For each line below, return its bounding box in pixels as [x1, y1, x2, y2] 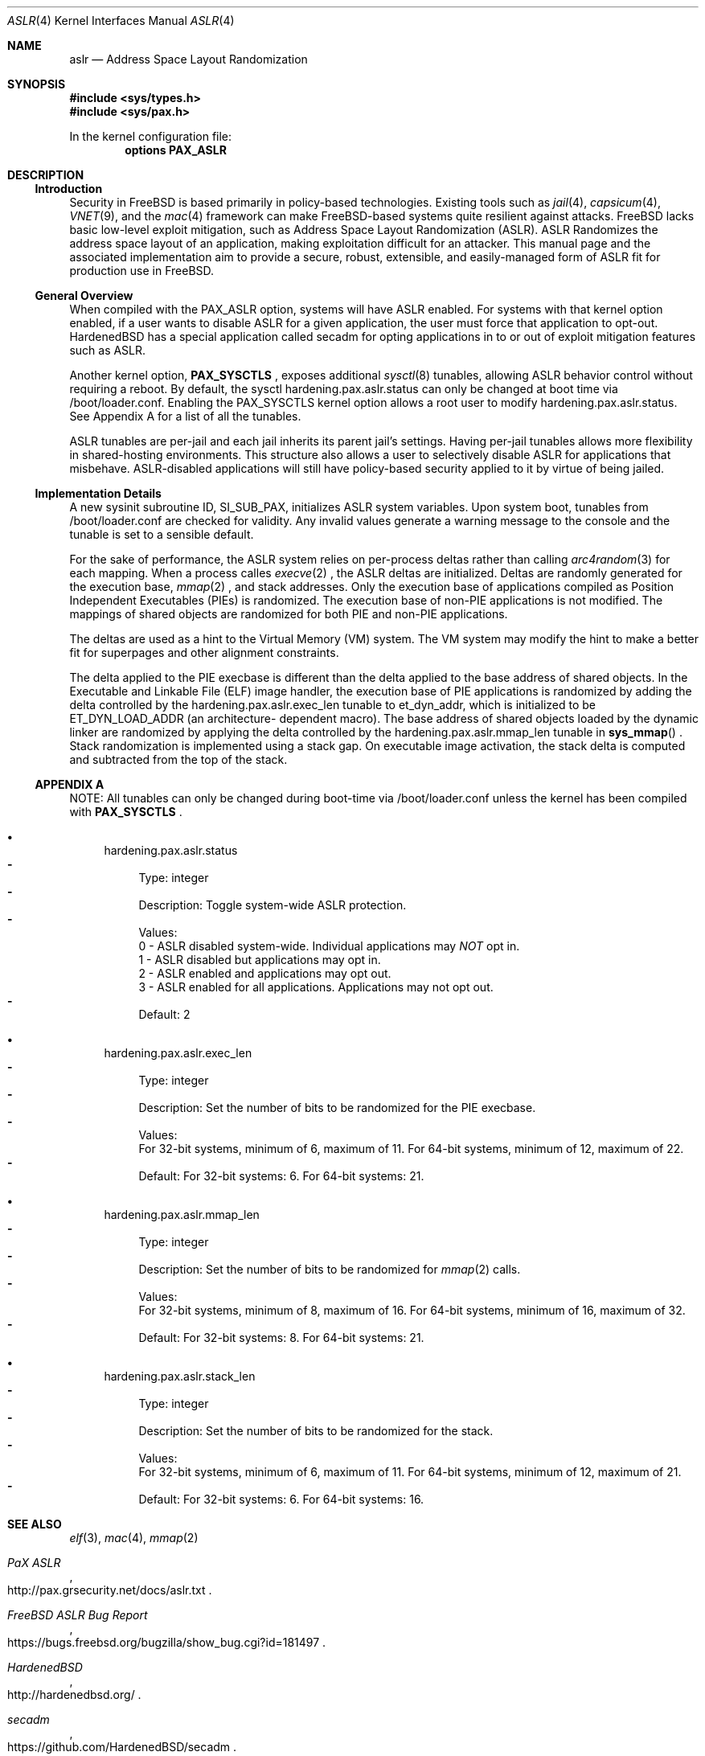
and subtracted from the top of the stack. [69, 753, 288, 766]
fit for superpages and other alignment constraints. [69, 646, 339, 659]
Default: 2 [138, 1007, 191, 1021]
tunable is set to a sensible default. [69, 527, 254, 541]
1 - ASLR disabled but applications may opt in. [138, 953, 381, 966]
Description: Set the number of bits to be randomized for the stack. [138, 1424, 494, 1438]
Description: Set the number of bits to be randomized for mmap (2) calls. [138, 1262, 521, 1276]
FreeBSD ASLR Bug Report [7, 1608, 148, 1622]
